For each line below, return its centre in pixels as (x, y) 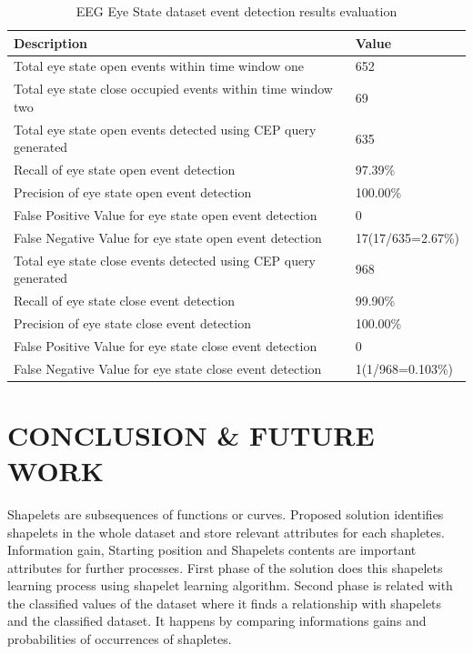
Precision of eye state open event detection (133, 192)
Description (51, 42)
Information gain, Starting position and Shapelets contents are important (212, 550)
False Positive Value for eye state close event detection (166, 345)
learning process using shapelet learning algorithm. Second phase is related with (230, 585)
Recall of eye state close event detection (124, 300)
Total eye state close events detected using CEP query (165, 260)
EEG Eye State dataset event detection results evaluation (236, 11)
